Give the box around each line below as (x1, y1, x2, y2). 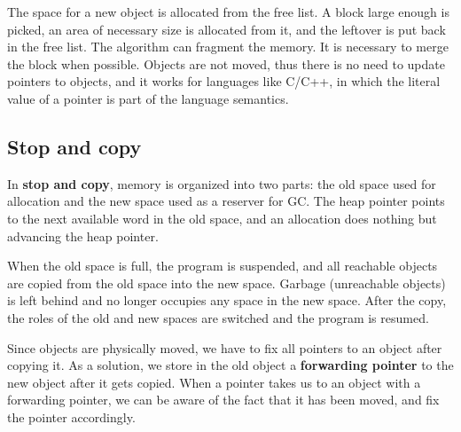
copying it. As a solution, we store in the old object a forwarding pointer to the (7, 356, 454, 374)
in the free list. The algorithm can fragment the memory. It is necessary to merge (7, 37, 449, 56)
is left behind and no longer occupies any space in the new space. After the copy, (7, 291, 447, 310)
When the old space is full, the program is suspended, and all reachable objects (7, 256, 438, 275)
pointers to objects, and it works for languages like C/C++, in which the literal (7, 72, 441, 90)
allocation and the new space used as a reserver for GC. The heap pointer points (7, 192, 445, 210)
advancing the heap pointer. (7, 226, 159, 245)
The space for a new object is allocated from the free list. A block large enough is (7, 3, 449, 20)
